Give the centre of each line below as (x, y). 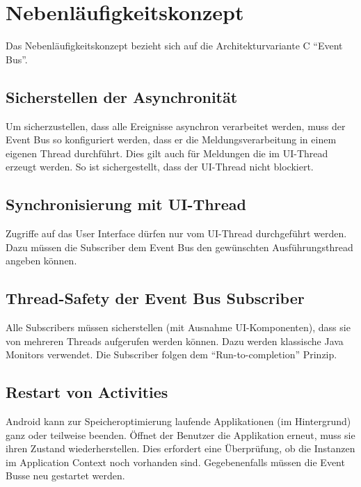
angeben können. (41, 261)
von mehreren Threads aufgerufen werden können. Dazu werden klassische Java (175, 341)
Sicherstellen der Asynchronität (122, 96)
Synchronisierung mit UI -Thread (126, 204)
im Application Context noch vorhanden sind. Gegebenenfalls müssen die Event (175, 462)
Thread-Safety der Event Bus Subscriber (155, 298)
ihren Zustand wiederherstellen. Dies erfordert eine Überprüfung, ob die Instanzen (180, 448)
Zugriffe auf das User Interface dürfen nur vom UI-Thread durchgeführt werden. (176, 233)
